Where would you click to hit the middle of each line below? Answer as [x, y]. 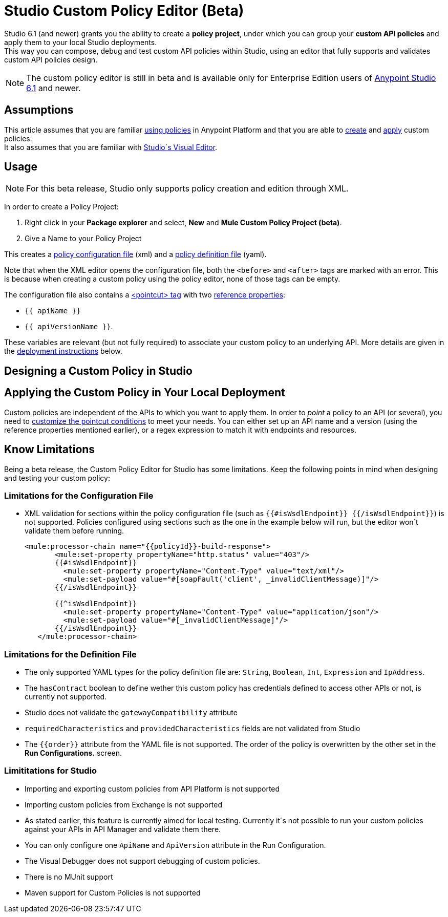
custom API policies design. [51, 59]
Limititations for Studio [51, 771]
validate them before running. [74, 531]
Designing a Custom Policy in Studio [98, 371]
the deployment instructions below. [63, 351]
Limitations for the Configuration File [79, 495]
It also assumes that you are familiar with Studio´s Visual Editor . [111, 147]
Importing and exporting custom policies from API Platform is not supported [152, 788]
